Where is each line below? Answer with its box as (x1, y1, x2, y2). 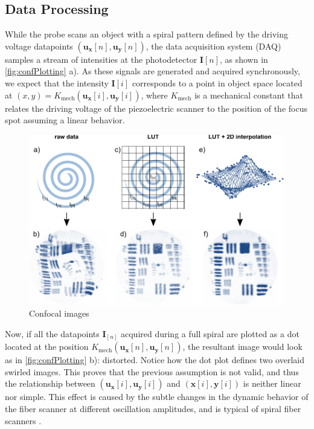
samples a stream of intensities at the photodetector (5, 53, 197, 65)
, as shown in (219, 53, 268, 65)
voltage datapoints (5, 39, 73, 52)
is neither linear (243, 377, 301, 390)
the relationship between (5, 377, 95, 390)
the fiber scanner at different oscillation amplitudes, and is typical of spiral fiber (5, 402, 301, 414)
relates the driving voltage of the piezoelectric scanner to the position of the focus (5, 102, 307, 114)
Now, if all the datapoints (5, 327, 100, 340)
